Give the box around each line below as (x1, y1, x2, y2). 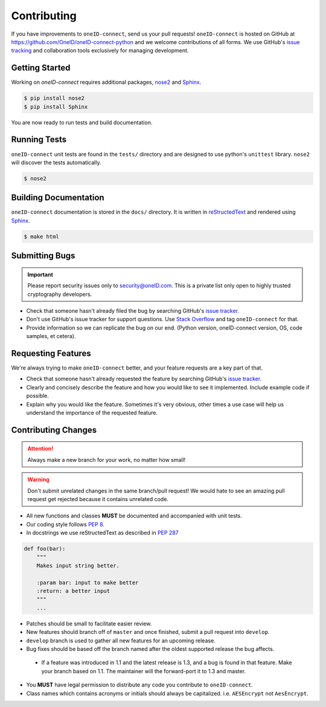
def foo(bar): (24, 545, 66, 552)
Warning (27, 476, 50, 483)
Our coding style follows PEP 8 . (26, 520, 105, 528)
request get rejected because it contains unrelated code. (27, 495, 169, 502)
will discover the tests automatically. (11, 159, 101, 166)
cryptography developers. (27, 290, 92, 298)
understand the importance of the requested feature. (26, 409, 158, 416)
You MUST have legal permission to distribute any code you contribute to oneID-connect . (26, 681, 254, 688)
